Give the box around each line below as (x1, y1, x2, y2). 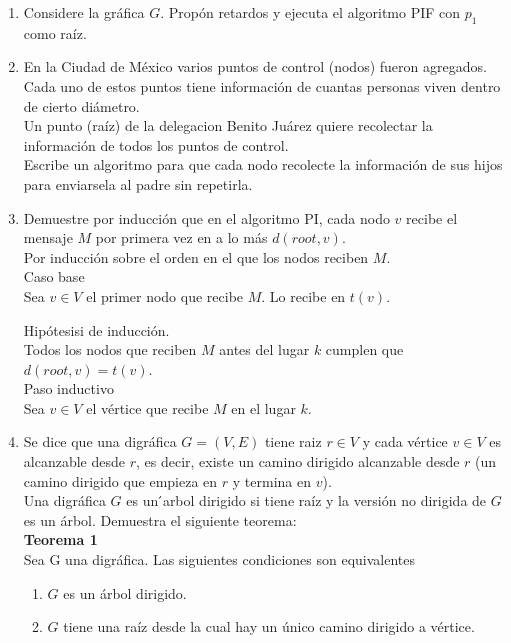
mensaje (23, 227, 73, 248)
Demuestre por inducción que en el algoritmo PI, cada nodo (23, 207, 390, 228)
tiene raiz (264, 431, 322, 452)
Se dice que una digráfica (23, 431, 177, 452)
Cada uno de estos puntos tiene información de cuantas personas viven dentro (23, 75, 501, 96)
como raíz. (23, 22, 87, 43)
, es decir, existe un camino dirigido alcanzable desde (135, 451, 460, 472)
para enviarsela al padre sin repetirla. (23, 173, 253, 194)
